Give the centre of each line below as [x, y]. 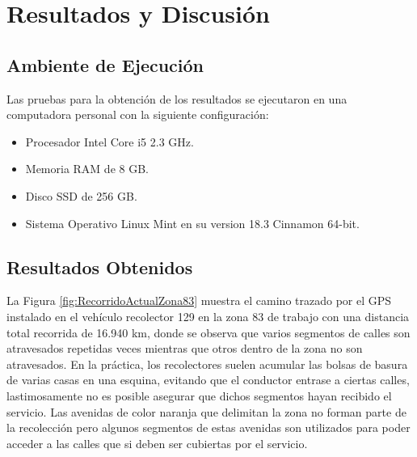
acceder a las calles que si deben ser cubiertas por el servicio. [157, 443]
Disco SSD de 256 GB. [81, 195]
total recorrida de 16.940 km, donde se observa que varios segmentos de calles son [208, 332]
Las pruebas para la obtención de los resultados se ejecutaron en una [177, 98]
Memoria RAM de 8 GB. [87, 169]
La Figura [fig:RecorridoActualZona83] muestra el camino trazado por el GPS [199, 300]
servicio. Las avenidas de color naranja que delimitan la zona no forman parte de [206, 411]
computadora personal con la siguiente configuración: [138, 114]
